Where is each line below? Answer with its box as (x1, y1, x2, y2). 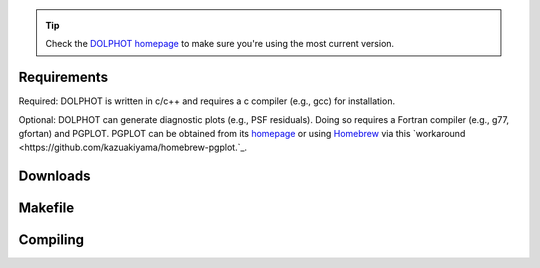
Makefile (18, 200, 75, 217)
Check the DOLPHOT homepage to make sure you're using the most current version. (45, 38, 395, 50)
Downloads (18, 168, 91, 185)
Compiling (18, 231, 85, 249)
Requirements (18, 69, 109, 86)
